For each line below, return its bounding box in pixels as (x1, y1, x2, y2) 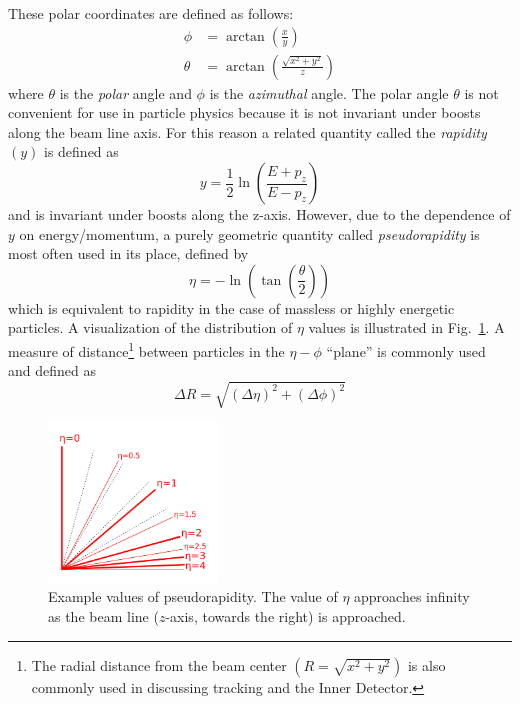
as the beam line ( (48, 606, 159, 627)
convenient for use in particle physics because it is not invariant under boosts (8, 102, 481, 123)
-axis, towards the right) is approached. (165, 606, 406, 627)
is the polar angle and (59, 82, 192, 103)
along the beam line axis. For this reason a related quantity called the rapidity (8, 121, 487, 142)
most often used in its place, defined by (8, 243, 249, 264)
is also (407, 654, 446, 675)
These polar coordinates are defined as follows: (8, 3, 294, 23)
